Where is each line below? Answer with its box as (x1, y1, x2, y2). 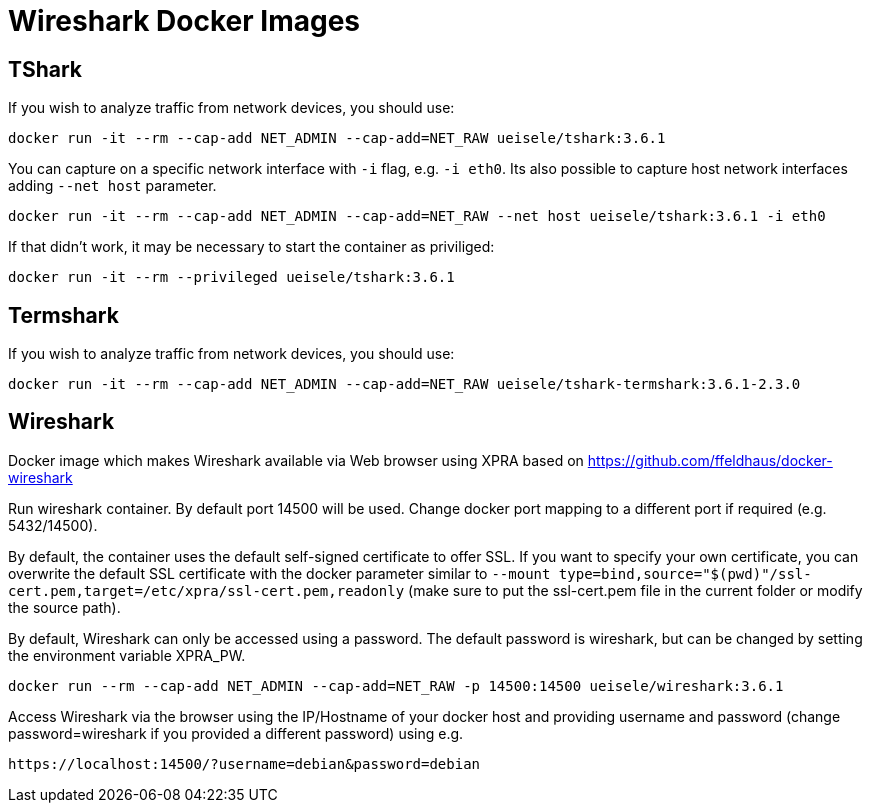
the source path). (8, 598, 121, 616)
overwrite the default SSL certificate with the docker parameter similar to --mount (8, 564, 551, 582)
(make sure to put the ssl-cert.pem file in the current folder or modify (408, 581, 863, 599)
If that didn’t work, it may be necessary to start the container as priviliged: (8, 238, 495, 256)
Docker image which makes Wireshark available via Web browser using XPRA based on (8, 451, 584, 469)
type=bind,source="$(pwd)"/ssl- (558, 565, 812, 582)
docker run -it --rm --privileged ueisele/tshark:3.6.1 (8, 269, 455, 286)
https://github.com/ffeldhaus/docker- (587, 451, 833, 469)
